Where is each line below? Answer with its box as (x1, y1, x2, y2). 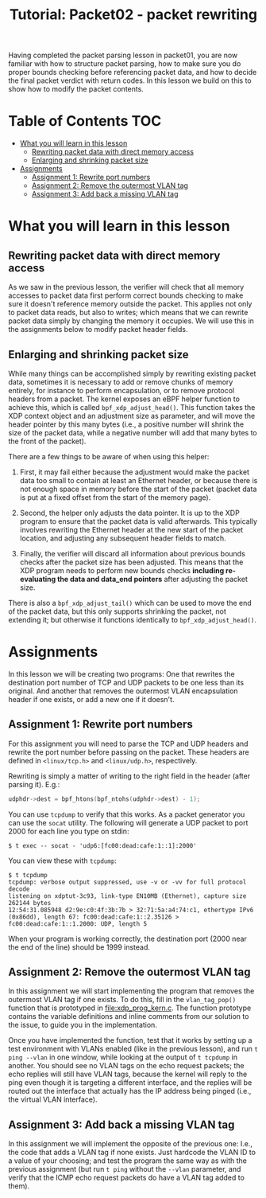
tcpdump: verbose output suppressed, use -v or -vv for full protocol (8, 878, 247, 886)
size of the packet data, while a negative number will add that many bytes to (8, 427, 258, 437)
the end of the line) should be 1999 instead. (8, 942, 151, 952)
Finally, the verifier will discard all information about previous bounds (19, 548, 246, 558)
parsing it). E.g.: (8, 779, 60, 789)
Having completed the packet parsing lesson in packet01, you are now (8, 50, 238, 60)
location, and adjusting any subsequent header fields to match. (19, 533, 226, 543)
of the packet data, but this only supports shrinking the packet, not (8, 607, 226, 616)
